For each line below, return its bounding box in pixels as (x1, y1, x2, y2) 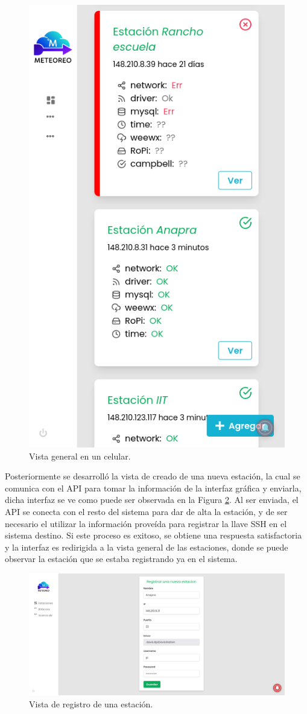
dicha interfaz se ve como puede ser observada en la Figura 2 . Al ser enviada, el (5, 493, 299, 506)
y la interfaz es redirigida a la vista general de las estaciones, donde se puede (5, 540, 288, 553)
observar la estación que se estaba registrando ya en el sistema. (5, 552, 238, 565)
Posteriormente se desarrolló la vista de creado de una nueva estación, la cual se (5, 470, 300, 482)
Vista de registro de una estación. (29, 697, 153, 710)
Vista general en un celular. (29, 449, 131, 462)
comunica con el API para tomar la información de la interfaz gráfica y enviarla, (5, 481, 302, 494)
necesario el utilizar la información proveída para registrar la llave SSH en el (5, 517, 287, 529)
